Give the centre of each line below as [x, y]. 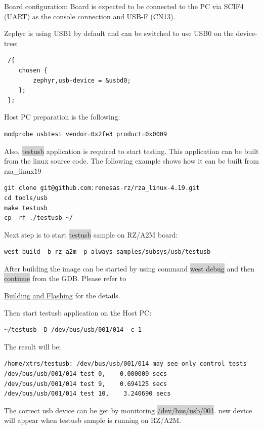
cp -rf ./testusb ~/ [39, 218]
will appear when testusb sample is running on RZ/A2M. [93, 420]
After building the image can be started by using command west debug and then [129, 268]
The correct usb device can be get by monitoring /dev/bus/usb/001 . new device [128, 410]
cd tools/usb [26, 198]
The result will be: [33, 346]
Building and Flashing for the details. [62, 296]
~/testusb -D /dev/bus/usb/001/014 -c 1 [73, 330]
